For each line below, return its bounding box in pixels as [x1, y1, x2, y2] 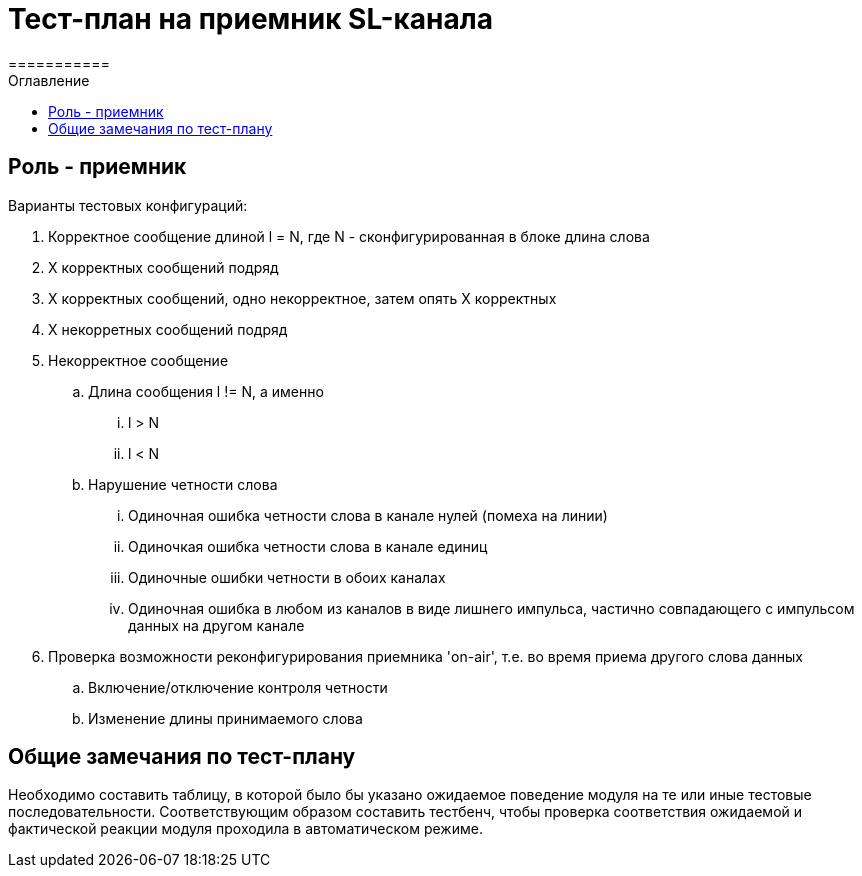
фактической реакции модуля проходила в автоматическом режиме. [8, 820, 483, 838]
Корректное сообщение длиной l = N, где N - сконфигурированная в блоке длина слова [48, 227, 650, 245]
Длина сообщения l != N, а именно [88, 382, 324, 400]
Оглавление [8, 71, 90, 89]
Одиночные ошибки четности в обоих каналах [128, 568, 446, 586]
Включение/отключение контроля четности [88, 678, 388, 696]
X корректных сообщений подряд [48, 258, 279, 276]
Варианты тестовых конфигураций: [8, 196, 248, 214]
